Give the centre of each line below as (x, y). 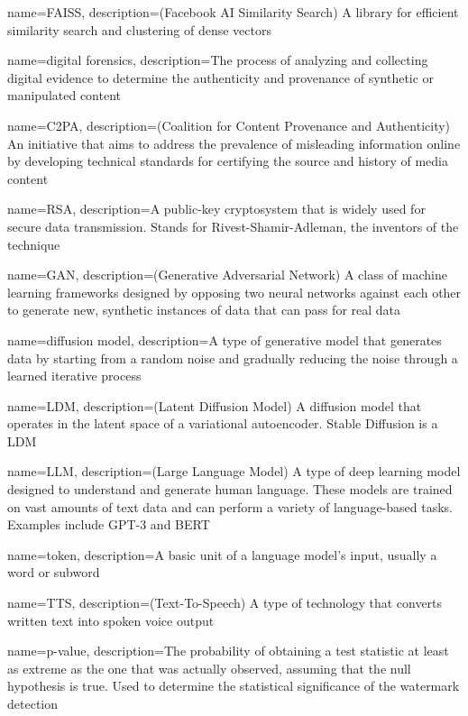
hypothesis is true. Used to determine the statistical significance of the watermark (234, 686)
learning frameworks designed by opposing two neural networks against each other (234, 292)
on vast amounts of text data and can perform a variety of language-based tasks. (230, 506)
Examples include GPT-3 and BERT (109, 524)
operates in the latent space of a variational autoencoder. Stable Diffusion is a (223, 423)
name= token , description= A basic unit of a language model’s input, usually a (222, 554)
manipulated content (64, 95)
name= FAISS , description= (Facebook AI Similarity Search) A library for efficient (233, 12)
